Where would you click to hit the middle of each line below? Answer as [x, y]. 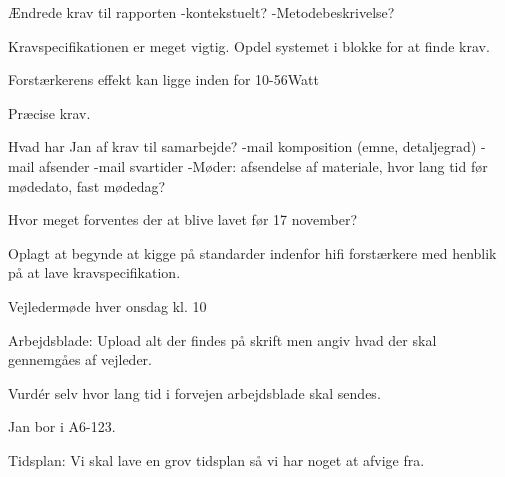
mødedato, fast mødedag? [87, 185]
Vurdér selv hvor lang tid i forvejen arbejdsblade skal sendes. [194, 392]
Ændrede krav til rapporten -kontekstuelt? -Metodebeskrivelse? [201, 12]
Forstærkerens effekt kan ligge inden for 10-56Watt [163, 79]
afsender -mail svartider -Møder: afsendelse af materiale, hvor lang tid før [263, 165]
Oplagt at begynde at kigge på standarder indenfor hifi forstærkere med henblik [252, 252]
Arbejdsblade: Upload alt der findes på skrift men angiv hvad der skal [222, 339]
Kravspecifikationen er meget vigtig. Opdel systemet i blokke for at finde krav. [249, 45]
